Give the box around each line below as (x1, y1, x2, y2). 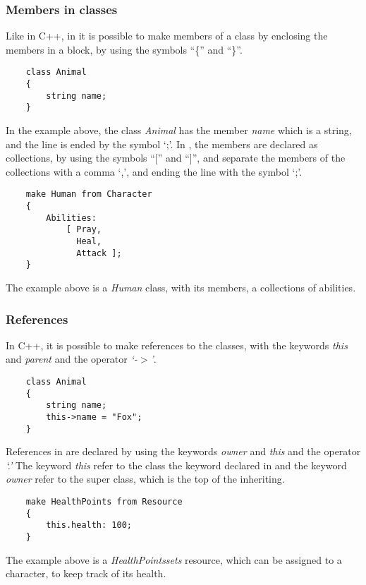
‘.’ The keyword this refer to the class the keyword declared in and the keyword (6, 457, 347, 472)
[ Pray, (66, 224, 102, 235)
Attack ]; (76, 248, 122, 258)
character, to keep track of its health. (6, 566, 166, 581)
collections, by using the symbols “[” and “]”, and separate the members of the (6, 150, 346, 165)
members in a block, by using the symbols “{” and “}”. (6, 42, 243, 56)
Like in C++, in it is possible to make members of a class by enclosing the (6, 28, 328, 43)
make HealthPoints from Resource (25, 497, 183, 507)
